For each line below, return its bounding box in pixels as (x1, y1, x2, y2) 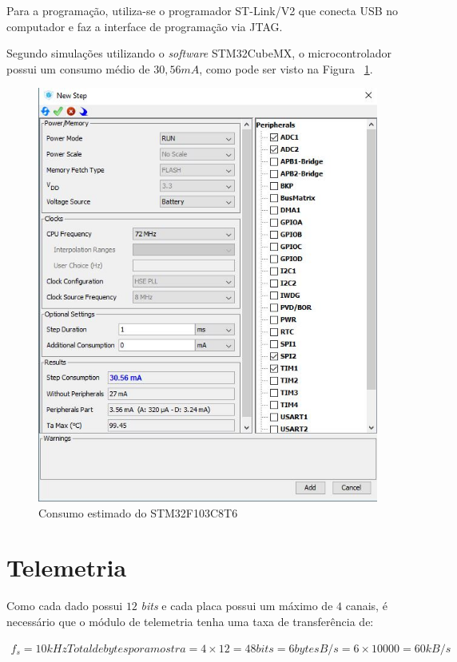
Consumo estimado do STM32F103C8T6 (38, 504, 238, 521)
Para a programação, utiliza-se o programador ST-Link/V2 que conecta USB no (6, 2, 399, 18)
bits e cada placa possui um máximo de (141, 597, 333, 614)
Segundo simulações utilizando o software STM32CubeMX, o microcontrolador (6, 45, 391, 61)
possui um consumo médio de (6, 60, 150, 77)
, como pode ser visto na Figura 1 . (199, 60, 373, 77)
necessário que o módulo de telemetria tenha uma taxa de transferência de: (6, 612, 374, 629)
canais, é (345, 597, 387, 614)
